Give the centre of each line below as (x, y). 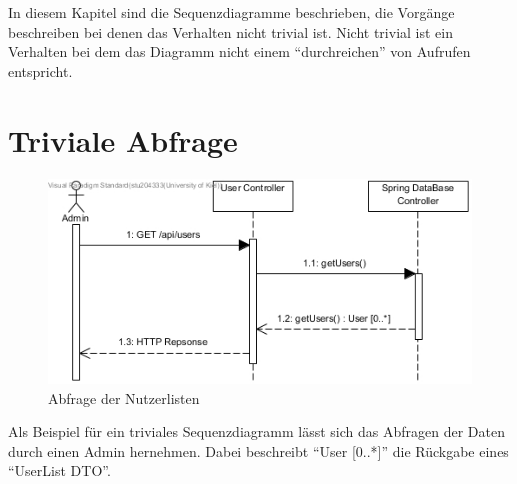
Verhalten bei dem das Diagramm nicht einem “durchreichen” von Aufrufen (239, 51)
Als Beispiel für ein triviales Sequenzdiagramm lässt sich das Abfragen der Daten (256, 431)
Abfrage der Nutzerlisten (124, 397)
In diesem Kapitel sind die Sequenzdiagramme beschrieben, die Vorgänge (231, 12)
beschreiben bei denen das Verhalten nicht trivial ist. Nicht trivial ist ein (230, 31)
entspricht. (40, 70)
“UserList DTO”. (59, 470)
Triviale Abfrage (123, 139)
